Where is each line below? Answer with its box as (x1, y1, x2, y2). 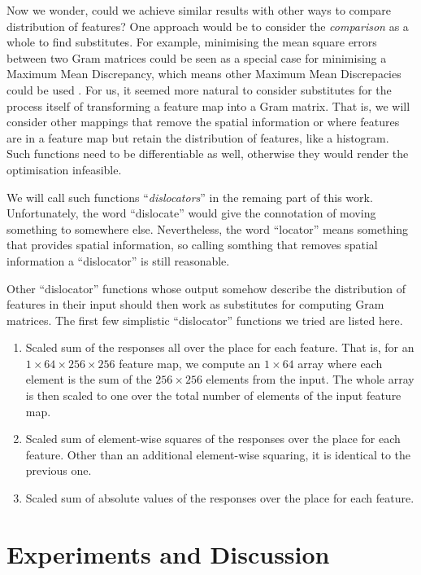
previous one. (25, 462, 92, 479)
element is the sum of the (25, 371, 152, 388)
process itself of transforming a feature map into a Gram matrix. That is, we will (7, 97, 410, 114)
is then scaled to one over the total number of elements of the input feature (25, 387, 401, 404)
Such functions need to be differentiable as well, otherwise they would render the (7, 145, 409, 162)
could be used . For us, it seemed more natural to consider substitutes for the (7, 81, 392, 98)
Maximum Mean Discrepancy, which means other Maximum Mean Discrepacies (7, 65, 401, 82)
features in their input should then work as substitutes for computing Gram (7, 296, 384, 313)
